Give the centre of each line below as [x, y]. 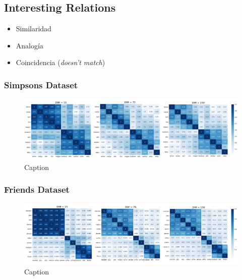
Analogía [29, 45]
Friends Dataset [37, 189]
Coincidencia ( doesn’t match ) [60, 62]
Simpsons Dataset [41, 85]
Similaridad [34, 29]
